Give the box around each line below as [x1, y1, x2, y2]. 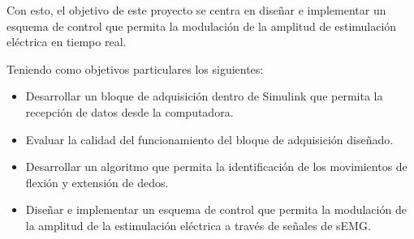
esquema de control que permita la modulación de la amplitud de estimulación [6, 17, 397, 34]
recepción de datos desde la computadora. [25, 103, 234, 120]
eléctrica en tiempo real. [6, 33, 127, 50]
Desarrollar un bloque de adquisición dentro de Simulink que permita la [25, 87, 383, 105]
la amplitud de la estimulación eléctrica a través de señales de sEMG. [25, 216, 371, 233]
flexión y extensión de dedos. [25, 173, 169, 190]
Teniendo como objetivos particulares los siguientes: [6, 60, 264, 77]
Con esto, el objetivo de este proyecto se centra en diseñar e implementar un [6, 2, 386, 18]
